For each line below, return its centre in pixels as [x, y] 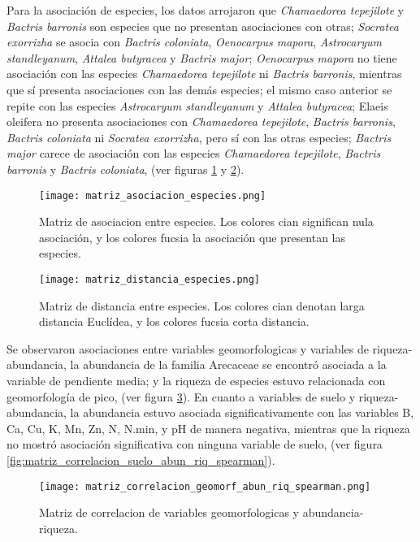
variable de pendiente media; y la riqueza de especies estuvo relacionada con [196, 380]
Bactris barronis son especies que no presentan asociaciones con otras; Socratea [203, 26]
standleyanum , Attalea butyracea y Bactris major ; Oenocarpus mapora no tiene [202, 57]
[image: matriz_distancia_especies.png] [150, 279]
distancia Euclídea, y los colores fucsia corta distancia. [174, 321]
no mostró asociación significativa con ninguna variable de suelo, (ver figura [195, 444]
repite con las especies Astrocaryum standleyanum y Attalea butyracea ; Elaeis [197, 105]
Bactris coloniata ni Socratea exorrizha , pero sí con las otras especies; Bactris [199, 137]
